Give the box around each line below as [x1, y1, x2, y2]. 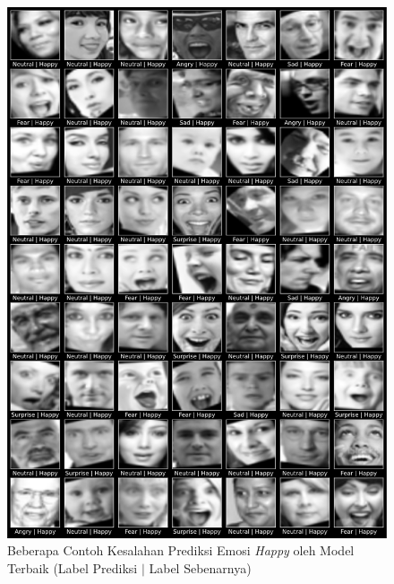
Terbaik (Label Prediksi [7, 558, 138, 577]
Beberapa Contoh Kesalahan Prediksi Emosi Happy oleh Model [7, 541, 355, 560]
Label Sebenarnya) [149, 558, 252, 577]
